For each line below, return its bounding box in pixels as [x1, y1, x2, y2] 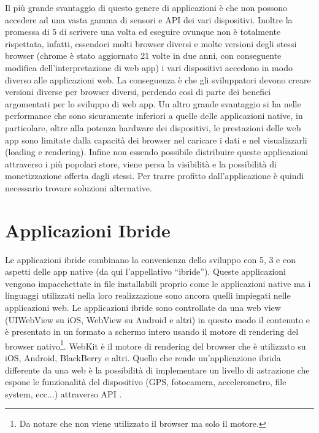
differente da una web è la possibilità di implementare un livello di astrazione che [5, 363, 310, 376]
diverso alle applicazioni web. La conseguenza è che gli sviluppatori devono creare [5, 73, 311, 86]
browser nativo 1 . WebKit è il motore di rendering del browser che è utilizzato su [5, 337, 306, 352]
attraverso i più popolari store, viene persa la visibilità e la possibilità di [5, 157, 277, 170]
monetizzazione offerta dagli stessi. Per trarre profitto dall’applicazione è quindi [5, 169, 304, 182]
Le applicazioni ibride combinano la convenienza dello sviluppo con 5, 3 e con [5, 253, 296, 266]
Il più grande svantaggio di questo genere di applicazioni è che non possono [5, 1, 288, 13]
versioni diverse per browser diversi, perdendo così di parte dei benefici [5, 85, 271, 98]
